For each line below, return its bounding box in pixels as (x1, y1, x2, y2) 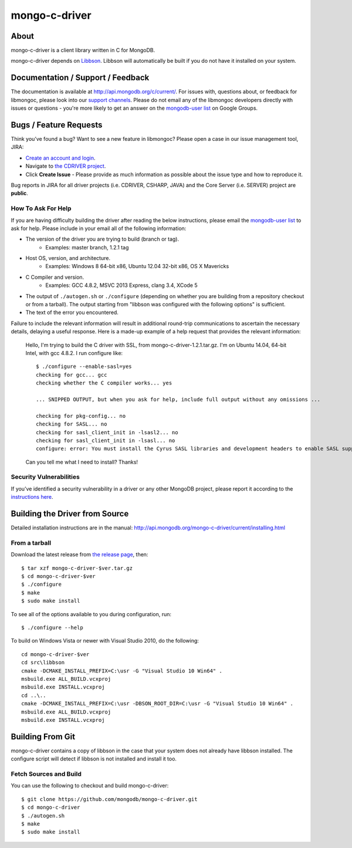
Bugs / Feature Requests (11, 120, 103, 130)
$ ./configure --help (21, 624, 83, 631)
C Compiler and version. (25, 273, 84, 281)
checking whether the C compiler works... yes (36, 380, 172, 387)
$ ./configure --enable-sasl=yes (36, 363, 132, 370)
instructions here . (11, 494, 53, 501)
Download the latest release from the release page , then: (11, 551, 148, 558)
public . (11, 190, 29, 197)
